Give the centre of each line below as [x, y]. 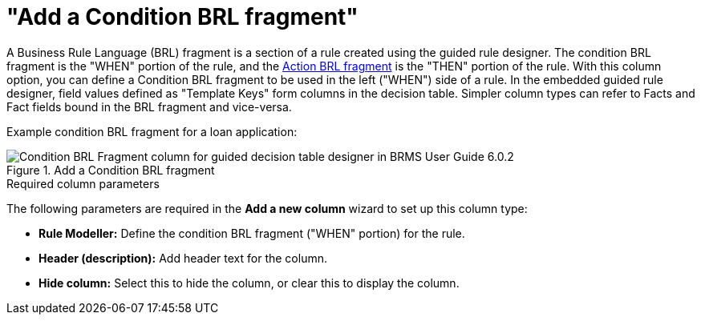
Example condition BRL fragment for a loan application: [152, 131]
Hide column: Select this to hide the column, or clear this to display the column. [249, 283]
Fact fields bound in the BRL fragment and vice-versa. [149, 106]
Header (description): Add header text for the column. [183, 258]
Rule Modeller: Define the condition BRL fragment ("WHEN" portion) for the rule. [252, 233]
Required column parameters [83, 183]
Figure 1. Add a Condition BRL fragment [111, 170]
